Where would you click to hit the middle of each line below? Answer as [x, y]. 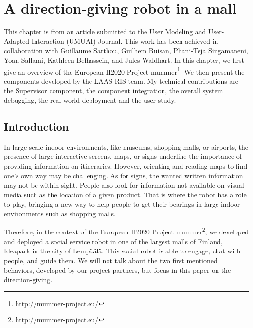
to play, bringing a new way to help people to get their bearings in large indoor [122, 204]
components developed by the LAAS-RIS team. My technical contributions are [121, 81]
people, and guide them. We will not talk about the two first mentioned [111, 260]
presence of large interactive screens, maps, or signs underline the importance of [123, 156]
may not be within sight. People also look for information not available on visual [124, 185]
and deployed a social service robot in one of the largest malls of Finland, [113, 241]
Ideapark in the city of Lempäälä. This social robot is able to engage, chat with [122, 251]
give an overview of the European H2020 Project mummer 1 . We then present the [124, 71]
